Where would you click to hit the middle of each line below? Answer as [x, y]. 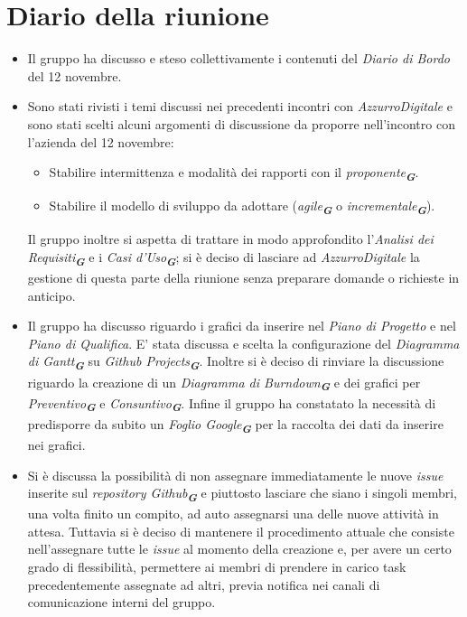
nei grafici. [56, 444]
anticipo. [51, 295]
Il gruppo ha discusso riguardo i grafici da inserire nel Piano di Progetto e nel [242, 326]
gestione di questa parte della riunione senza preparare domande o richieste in [243, 278]
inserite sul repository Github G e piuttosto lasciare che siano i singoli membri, [243, 494]
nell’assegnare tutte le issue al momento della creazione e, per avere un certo [239, 549]
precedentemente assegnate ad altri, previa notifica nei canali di [204, 584]
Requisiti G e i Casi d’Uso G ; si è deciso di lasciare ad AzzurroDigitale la [224, 258]
